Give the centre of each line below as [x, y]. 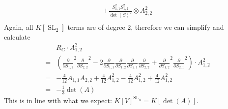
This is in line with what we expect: [58, 100]
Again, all [19, 27]
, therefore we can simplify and [177, 27]
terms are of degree [96, 27]
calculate [17, 36]
